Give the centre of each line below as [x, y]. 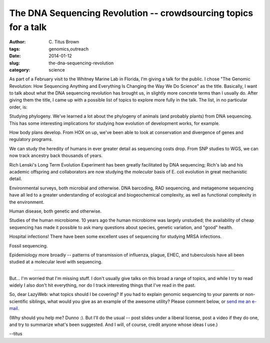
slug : [14, 63]
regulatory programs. [31, 139]
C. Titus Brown [64, 42]
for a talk [28, 27]
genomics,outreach [69, 49]
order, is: [18, 107]
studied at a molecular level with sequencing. [56, 262]
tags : [15, 49]
